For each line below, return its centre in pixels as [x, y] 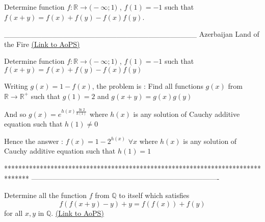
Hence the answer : [34, 141]
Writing [16, 85]
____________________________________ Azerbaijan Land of [132, 34]
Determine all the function [46, 195]
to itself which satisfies [154, 195]
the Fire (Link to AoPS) [42, 44]
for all [14, 213]
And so [15, 114]
